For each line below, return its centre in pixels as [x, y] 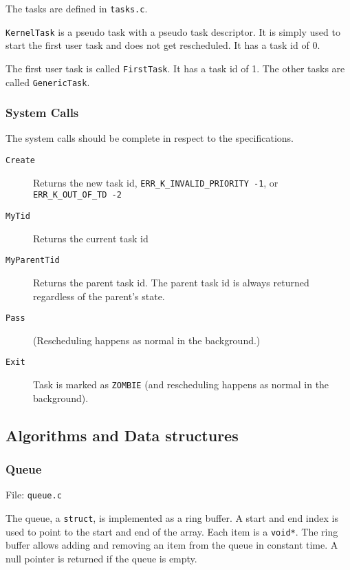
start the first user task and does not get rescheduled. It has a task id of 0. [163, 45]
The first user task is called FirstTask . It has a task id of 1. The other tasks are [175, 68]
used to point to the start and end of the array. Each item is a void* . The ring [172, 531]
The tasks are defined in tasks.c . [77, 8]
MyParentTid [33, 261]
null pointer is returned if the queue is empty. [101, 558]
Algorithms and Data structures [122, 435]
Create [20, 161]
